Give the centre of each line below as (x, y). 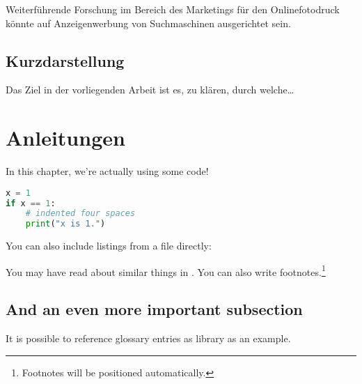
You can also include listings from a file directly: (109, 246)
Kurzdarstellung (65, 60)
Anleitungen (65, 138)
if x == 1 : (31, 203)
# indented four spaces (80, 214)
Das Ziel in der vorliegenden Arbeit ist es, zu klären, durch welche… (150, 90)
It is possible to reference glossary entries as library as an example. (148, 338)
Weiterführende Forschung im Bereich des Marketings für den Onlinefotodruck (173, 9)
